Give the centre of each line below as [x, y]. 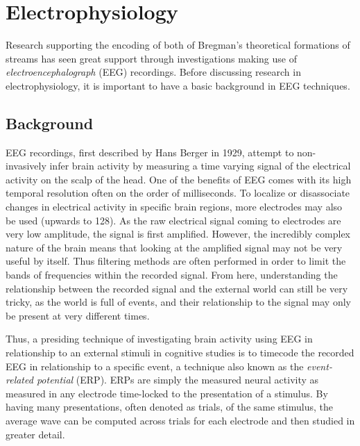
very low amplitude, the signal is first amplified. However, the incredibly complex [178, 234]
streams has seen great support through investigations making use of [151, 58]
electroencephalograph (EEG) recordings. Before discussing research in [153, 72]
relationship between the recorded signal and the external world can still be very [177, 288]
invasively [26, 166]
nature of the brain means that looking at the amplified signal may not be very [174, 247]
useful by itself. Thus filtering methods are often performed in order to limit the [176, 261]
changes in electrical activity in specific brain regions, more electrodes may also [174, 207]
